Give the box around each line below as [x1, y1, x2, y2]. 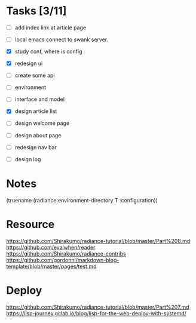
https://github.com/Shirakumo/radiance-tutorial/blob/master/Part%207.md [6, 303, 189, 310]
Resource [6, 217, 55, 231]
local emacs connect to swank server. [14, 36, 109, 43]
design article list [14, 107, 57, 115]
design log [14, 155, 41, 162]
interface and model [14, 96, 65, 103]
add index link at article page [14, 24, 87, 31]
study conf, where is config [14, 48, 82, 55]
